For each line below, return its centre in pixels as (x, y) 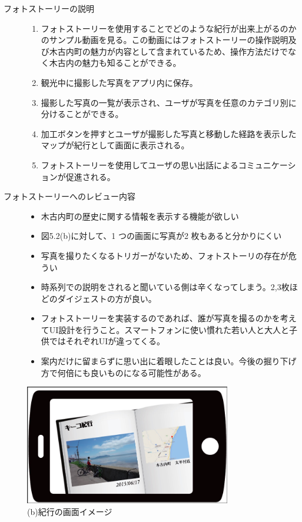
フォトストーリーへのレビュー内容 (69, 196)
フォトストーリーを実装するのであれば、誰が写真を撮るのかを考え (169, 318)
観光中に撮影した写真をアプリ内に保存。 (119, 82)
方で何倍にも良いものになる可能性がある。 (123, 372)
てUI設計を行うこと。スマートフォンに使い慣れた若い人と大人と (165, 329)
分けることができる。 (82, 114)
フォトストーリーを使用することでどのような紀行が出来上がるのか (169, 28)
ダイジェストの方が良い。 (107, 298)
